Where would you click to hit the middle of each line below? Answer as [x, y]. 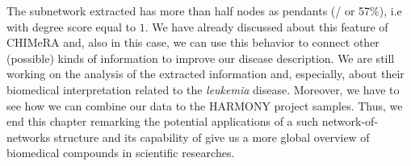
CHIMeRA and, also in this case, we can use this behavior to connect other [193, 42]
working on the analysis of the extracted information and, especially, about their [205, 74]
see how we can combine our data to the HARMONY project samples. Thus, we [205, 105]
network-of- [350, 121]
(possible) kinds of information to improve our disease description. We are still [201, 58]
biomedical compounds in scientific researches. [121, 153]
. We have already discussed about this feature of [266, 26]
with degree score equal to [71, 26]
